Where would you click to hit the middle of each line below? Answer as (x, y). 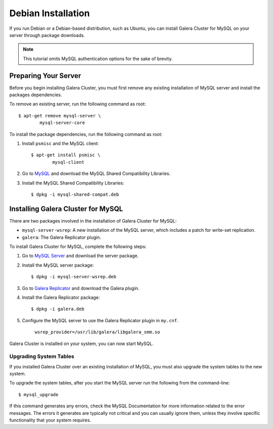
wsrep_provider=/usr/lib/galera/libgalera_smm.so (97, 332)
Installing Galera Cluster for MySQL (66, 209)
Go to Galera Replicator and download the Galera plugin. (81, 288)
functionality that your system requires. (50, 420)
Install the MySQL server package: (58, 265)
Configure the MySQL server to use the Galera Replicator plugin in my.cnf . (100, 320)
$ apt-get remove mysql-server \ (60, 116)
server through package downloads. (47, 35)
